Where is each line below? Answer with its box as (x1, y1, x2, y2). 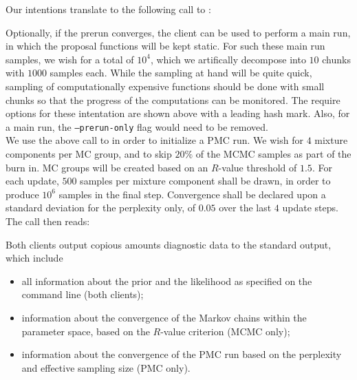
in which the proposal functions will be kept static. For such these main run (6, 39, 325, 53)
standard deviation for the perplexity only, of (6, 200, 195, 215)
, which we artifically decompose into (150, 52, 306, 66)
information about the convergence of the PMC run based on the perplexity (21, 347, 342, 361)
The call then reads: (6, 213, 90, 228)
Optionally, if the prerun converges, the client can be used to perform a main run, (6, 25, 351, 39)
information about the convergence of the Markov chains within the (21, 310, 307, 324)
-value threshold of (218, 160, 297, 174)
